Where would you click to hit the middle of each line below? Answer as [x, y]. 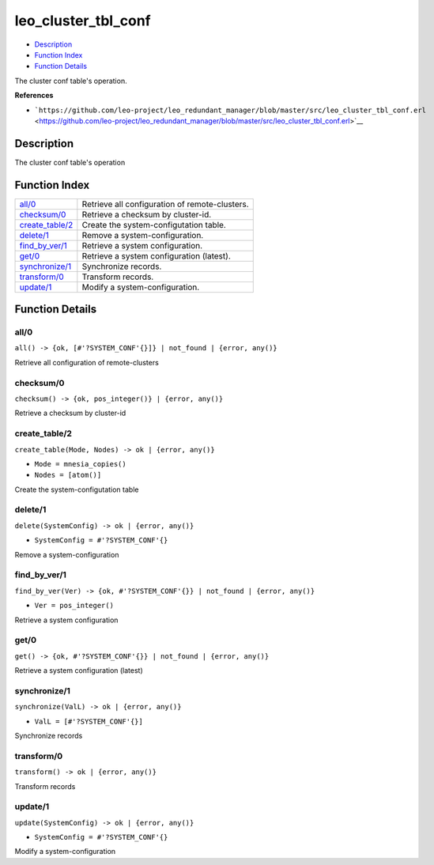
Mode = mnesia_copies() [80, 464]
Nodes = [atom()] [68, 475]
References [34, 96]
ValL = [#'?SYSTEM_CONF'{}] [89, 721]
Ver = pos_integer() [74, 606]
